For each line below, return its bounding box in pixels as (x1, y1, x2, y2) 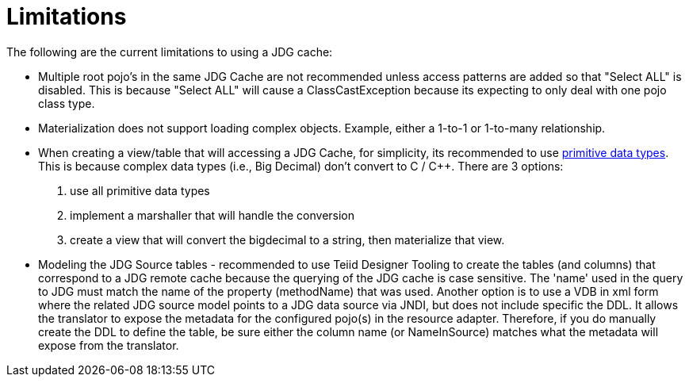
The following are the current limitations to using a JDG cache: (6, 44, 333, 59)
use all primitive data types (70, 183, 210, 197)
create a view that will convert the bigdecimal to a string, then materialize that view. (70, 232, 505, 247)
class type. (38, 96, 95, 110)
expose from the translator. (38, 338, 179, 352)
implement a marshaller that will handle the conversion (70, 208, 355, 222)
